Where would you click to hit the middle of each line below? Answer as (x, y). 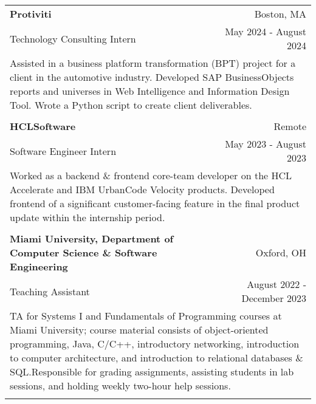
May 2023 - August (266, 144)
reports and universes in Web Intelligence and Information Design (150, 91)
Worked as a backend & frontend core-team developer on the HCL (151, 175)
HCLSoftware (43, 126)
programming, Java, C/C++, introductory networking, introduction (155, 344)
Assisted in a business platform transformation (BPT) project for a (153, 63)
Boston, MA (280, 14)
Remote (290, 126)
